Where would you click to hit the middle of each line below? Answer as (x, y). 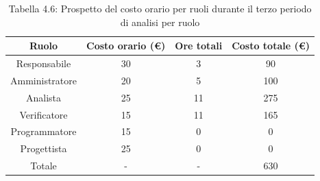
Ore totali (199, 46)
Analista (44, 97)
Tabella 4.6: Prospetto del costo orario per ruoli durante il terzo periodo (160, 8)
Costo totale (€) (271, 46)
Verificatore (44, 114)
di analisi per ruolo (160, 22)
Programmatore (44, 131)
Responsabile (44, 63)
